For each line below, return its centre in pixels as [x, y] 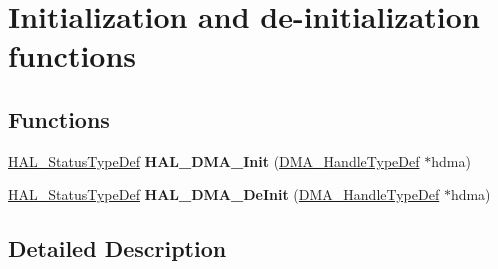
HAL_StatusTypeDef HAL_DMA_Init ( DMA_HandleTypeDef [214, 160]
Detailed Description [117, 248]
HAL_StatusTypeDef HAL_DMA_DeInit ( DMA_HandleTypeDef [224, 194]
